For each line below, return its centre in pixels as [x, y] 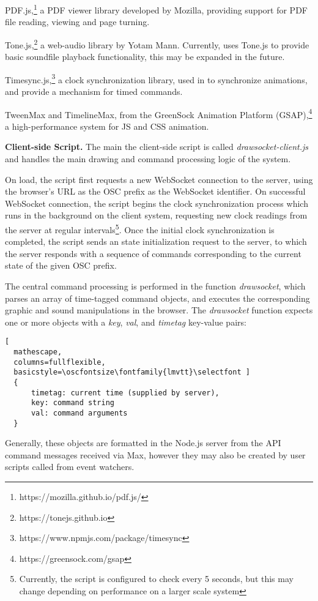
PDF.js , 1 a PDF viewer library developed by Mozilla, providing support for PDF [156, 9]
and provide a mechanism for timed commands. [94, 91]
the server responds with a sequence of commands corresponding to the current [153, 253]
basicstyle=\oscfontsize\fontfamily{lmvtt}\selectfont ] [132, 372]
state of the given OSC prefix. [61, 265]
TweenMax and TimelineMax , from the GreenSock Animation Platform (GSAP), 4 [159, 113]
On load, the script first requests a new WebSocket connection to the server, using [159, 179]
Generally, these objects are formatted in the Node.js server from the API [143, 443]
